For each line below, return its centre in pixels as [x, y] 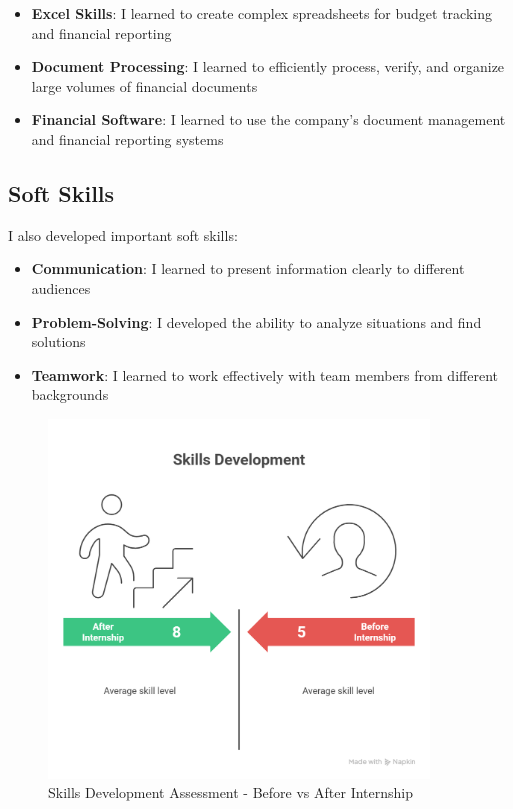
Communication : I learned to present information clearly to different [248, 268]
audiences [61, 287]
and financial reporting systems [127, 138]
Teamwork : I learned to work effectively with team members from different [264, 374]
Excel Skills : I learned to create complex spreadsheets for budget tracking [262, 13]
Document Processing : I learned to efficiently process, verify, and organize [268, 66]
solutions [58, 341]
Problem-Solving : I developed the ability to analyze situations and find [256, 321]
